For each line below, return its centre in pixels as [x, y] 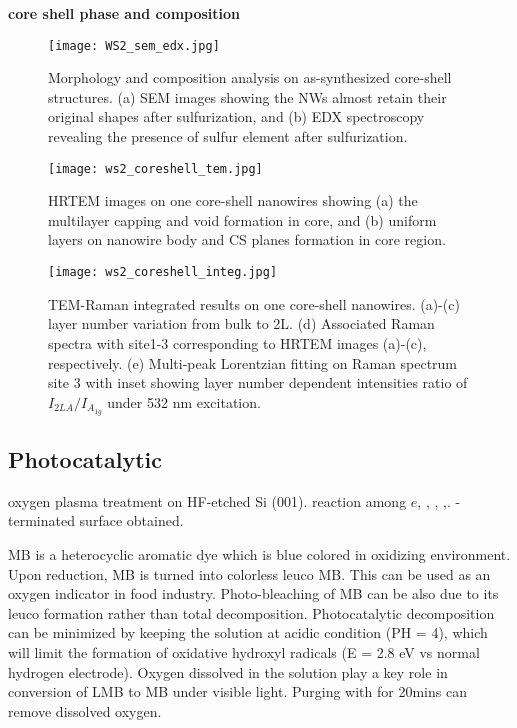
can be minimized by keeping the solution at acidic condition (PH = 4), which [248, 632]
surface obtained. [131, 520]
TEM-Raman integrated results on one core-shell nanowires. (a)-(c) [254, 303]
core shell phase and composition [124, 13]
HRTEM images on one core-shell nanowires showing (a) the [233, 200]
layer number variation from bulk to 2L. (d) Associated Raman [241, 323]
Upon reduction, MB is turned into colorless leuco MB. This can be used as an [249, 573]
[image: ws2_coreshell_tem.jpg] [155, 168]
